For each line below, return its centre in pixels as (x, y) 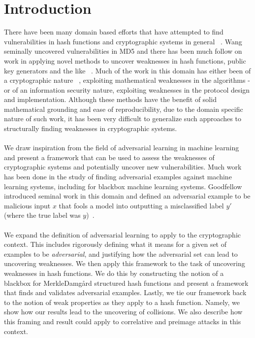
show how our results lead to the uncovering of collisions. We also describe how (123, 312)
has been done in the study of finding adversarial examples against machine (118, 177)
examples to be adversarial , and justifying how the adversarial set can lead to (121, 253)
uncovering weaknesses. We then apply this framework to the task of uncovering (125, 263)
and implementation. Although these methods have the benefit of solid (110, 99)
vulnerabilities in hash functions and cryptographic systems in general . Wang (123, 41)
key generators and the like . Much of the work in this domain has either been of (127, 70)
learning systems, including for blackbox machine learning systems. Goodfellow (123, 186)
